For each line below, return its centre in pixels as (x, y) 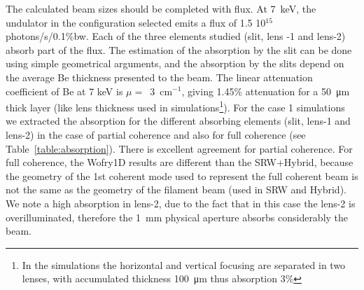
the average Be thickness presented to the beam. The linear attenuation (159, 77)
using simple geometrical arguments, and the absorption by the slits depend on (175, 63)
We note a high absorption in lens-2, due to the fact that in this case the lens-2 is (181, 203)
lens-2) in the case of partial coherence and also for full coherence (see (156, 134)
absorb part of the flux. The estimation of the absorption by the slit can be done (179, 49)
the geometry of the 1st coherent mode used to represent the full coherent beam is (182, 175)
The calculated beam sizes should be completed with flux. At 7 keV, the (161, 8)
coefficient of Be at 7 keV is (64, 91)
